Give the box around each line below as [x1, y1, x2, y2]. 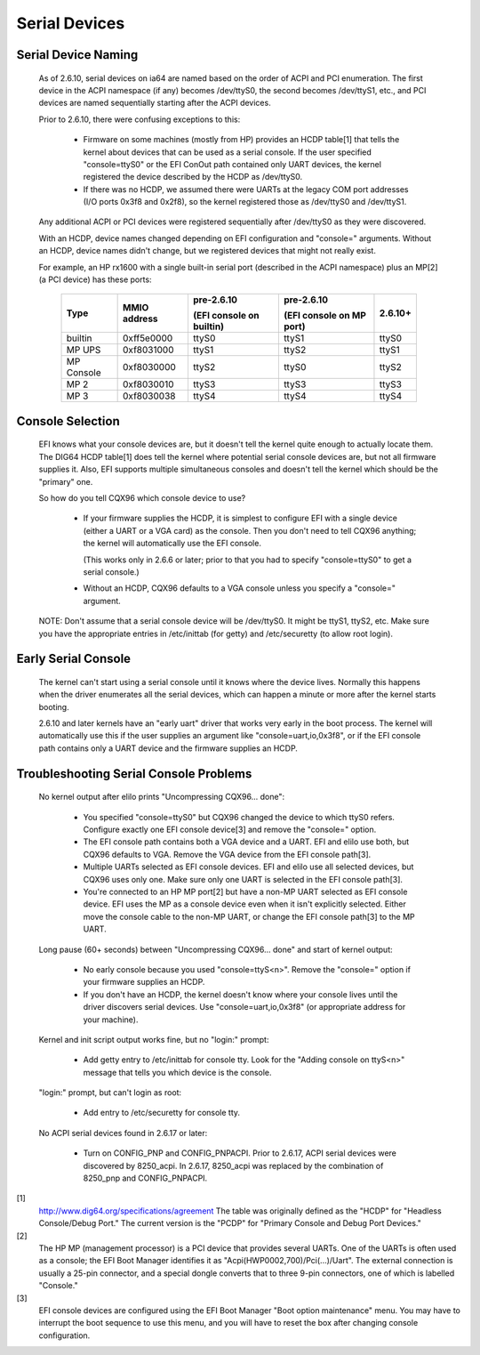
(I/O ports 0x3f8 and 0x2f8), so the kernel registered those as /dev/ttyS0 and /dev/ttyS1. [83, 197, 407, 207]
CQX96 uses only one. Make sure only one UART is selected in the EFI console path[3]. [83, 874, 404, 884]
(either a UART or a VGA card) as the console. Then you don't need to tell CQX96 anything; [83, 525, 417, 536]
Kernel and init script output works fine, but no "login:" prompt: [38, 1034, 269, 1044]
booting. [38, 701, 70, 712]
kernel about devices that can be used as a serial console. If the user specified [83, 147, 372, 157]
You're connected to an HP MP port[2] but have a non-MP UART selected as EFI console [83, 886, 408, 898]
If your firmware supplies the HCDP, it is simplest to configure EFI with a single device [83, 512, 397, 524]
